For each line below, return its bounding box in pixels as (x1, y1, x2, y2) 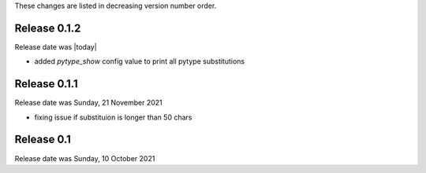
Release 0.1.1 (14, 77, 78, 90)
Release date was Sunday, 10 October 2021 (14, 153, 155, 163)
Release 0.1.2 (14, 21, 81, 35)
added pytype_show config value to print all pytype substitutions (34, 57, 245, 66)
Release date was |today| (14, 42, 98, 51)
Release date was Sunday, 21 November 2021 (14, 98, 163, 108)
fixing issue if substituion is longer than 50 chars (34, 112, 192, 122)
